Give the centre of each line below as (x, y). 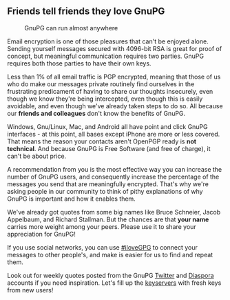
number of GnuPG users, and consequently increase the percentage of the (113, 177)
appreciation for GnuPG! (41, 234)
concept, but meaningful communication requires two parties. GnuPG (106, 56)
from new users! (30, 290)
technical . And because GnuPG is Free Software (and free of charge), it (109, 148)
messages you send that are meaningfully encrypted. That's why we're (108, 184)
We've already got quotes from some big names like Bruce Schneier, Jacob (114, 212)
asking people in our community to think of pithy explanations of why (105, 191)
